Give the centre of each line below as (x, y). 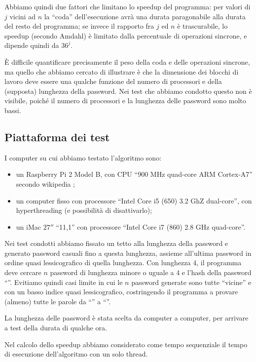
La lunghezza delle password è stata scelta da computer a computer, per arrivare (127, 318)
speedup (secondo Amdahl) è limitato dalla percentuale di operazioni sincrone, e (126, 35)
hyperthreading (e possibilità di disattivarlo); (84, 210)
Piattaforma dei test (57, 137)
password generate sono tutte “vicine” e (191, 282)
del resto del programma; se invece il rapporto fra (79, 26)
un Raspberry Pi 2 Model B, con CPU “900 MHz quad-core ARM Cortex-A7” (134, 174)
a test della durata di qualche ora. (56, 328)
